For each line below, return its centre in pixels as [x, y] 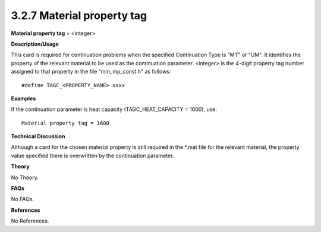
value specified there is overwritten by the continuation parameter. [92, 155]
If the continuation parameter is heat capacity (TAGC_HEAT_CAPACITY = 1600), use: [114, 109]
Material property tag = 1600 [66, 123]
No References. [30, 221]
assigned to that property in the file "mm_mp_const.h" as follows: [91, 72]
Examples [23, 98]
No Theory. [25, 177]
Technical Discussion [38, 136]
